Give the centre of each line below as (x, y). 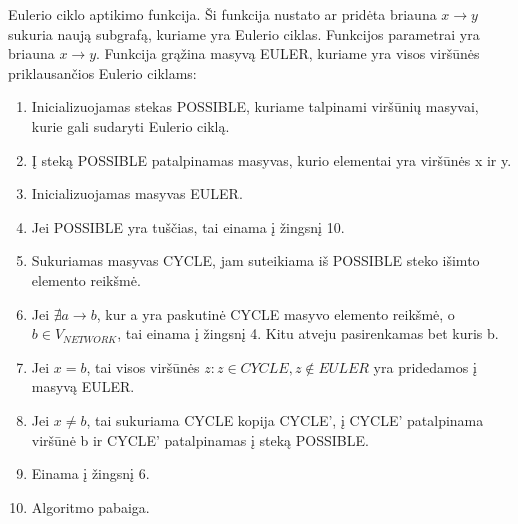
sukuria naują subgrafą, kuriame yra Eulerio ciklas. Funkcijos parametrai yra (244, 33)
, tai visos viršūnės (143, 366)
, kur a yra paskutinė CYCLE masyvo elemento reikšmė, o (275, 313)
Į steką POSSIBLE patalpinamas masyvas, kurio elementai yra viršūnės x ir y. (271, 159)
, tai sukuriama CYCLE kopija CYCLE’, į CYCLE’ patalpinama (285, 419)
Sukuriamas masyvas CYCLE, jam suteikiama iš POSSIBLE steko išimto (255, 260)
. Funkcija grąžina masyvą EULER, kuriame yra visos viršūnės (288, 53)
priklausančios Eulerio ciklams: (102, 72)
